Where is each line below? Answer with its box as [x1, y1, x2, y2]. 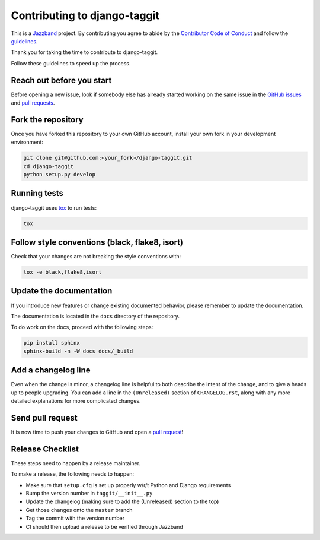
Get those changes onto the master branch [25, 506, 133, 513]
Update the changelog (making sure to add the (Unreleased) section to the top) [25, 498, 219, 505]
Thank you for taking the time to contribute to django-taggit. [11, 49, 158, 56]
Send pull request [11, 413, 78, 423]
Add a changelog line [11, 365, 91, 375]
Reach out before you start [11, 75, 112, 86]
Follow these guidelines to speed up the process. [11, 59, 131, 67]
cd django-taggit [23, 163, 74, 169]
